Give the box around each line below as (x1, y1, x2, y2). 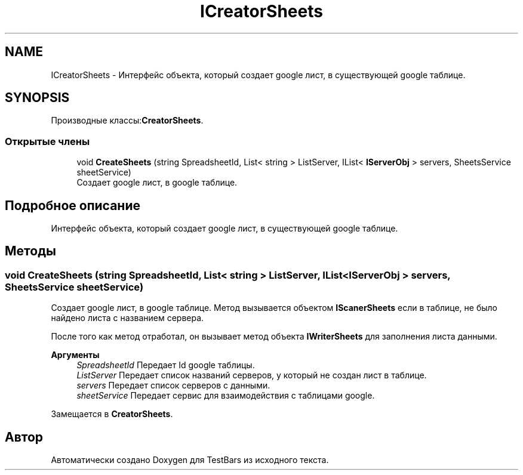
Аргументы (51, 350, 100, 360)
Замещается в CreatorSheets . (51, 409, 173, 420)
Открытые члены (5, 135, 90, 147)
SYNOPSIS (5, 90, 70, 106)
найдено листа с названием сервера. (51, 313, 204, 323)
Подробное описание (5, 198, 140, 213)
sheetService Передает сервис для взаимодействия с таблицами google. (76, 390, 375, 401)
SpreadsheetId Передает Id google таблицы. (76, 360, 255, 371)
